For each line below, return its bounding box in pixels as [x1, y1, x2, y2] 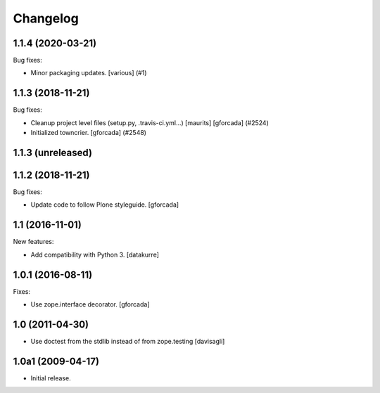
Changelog [13, 11, 79, 26]
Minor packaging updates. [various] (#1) [30, 69, 147, 77]
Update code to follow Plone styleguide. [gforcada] [30, 200, 179, 209]
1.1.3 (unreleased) [13, 146, 93, 158]
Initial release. [30, 373, 71, 382]
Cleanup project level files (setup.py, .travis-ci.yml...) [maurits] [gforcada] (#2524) [30, 118, 269, 127]
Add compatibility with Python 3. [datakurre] [30, 250, 160, 259]
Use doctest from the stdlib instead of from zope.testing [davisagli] [30, 337, 225, 345]
